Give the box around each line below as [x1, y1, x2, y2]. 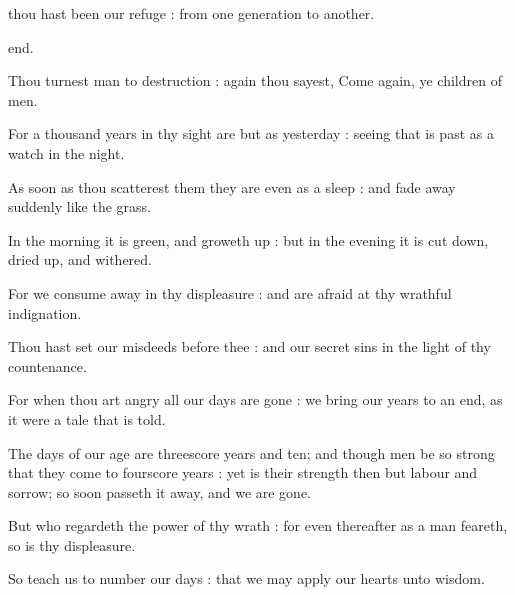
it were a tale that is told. [8, 408, 166, 429]
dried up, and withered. [8, 249, 153, 270]
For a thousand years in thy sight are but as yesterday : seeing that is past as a [8, 123, 494, 144]
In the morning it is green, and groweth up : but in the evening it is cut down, [8, 229, 489, 250]
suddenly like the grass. [8, 196, 151, 217]
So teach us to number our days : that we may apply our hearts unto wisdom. [8, 568, 485, 589]
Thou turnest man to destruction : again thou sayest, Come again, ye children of [8, 70, 502, 91]
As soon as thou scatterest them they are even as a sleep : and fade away [8, 176, 456, 197]
